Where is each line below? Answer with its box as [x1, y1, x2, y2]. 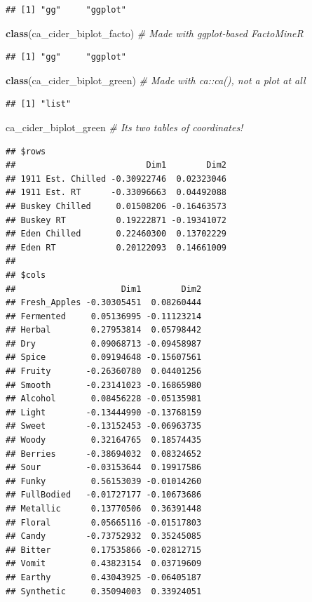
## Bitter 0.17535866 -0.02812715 [6, 544, 202, 555]
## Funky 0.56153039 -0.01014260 [6, 476, 202, 486]
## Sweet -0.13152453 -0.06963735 [6, 421, 202, 432]
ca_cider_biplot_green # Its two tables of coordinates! [6, 119, 243, 134]
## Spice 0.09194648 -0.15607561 [6, 352, 202, 363]
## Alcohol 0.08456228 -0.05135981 [6, 394, 202, 404]
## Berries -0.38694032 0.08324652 [6, 448, 202, 459]
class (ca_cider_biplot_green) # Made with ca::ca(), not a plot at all [6, 72, 306, 87]
